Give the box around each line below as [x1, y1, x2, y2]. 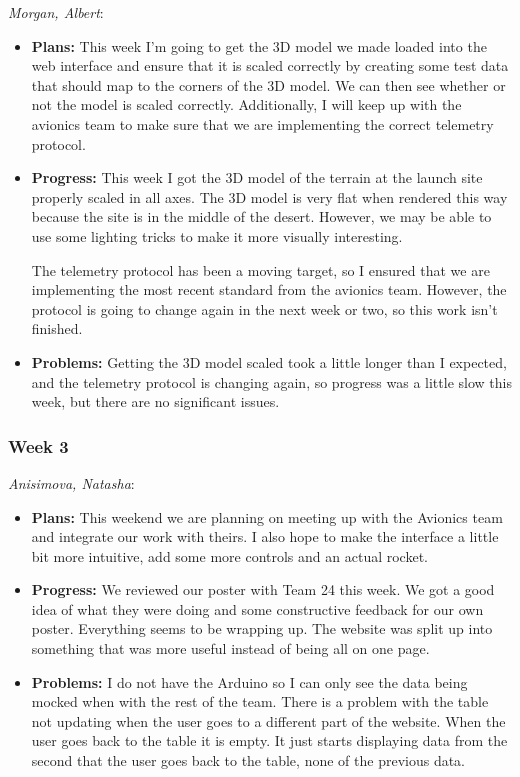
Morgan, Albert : [8, 2, 104, 22]
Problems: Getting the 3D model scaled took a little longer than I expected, [31, 351, 507, 372]
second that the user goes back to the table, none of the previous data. [31, 750, 465, 771]
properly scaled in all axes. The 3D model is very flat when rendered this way [31, 186, 508, 207]
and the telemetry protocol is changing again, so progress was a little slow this [31, 371, 512, 392]
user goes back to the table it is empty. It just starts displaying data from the [31, 730, 508, 751]
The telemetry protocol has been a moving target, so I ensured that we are [31, 259, 490, 280]
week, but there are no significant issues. [31, 391, 280, 412]
